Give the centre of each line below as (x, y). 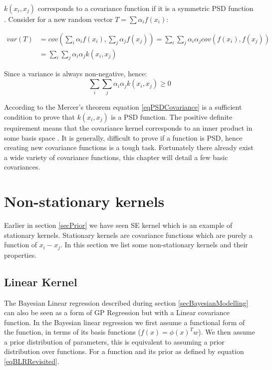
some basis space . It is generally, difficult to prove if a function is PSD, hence (123, 137)
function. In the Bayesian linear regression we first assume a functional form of (125, 322)
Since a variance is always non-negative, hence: (76, 74)
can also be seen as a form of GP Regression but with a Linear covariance (117, 312)
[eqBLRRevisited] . (32, 361)
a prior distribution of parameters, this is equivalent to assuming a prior (114, 341)
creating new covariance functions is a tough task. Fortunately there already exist (129, 147)
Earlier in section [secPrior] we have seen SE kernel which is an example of (118, 225)
